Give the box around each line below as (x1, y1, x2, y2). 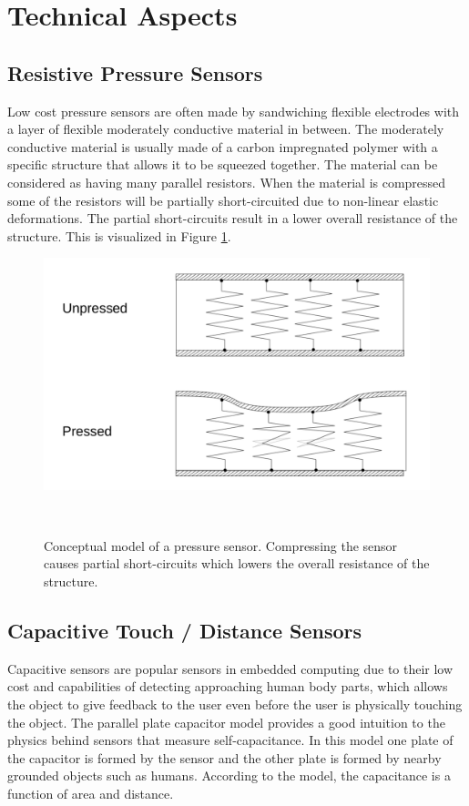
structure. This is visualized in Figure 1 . (7, 226, 231, 245)
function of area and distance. (7, 783, 174, 802)
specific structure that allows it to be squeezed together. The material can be (7, 155, 438, 174)
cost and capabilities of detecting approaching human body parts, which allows (7, 677, 448, 696)
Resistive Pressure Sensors (7, 58, 263, 87)
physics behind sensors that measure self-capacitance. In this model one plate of (7, 730, 454, 750)
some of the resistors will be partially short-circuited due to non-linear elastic (7, 190, 439, 209)
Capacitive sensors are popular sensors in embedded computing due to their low (7, 658, 454, 678)
